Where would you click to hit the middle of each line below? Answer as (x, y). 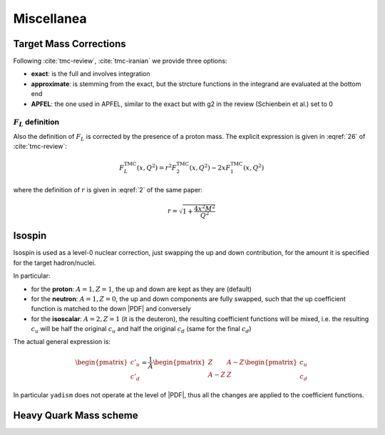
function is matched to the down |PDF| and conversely (111, 309)
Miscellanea (50, 19)
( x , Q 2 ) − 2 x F (210, 167)
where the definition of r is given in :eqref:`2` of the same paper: (108, 189)
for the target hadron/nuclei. (55, 263)
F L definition (36, 123)
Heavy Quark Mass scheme (76, 415)
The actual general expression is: (62, 342)
